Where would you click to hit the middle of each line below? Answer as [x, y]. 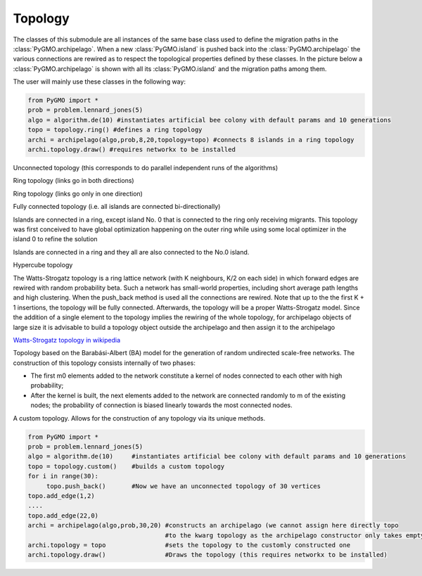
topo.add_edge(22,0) [63, 516]
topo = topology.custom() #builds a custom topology [126, 466]
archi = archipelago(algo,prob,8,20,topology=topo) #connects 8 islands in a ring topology [191, 140]
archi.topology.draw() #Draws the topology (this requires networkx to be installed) [208, 555]
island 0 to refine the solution [55, 239]
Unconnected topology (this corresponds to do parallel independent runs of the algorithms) [146, 168]
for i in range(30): [63, 476]
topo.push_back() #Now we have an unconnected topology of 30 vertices [184, 486]
